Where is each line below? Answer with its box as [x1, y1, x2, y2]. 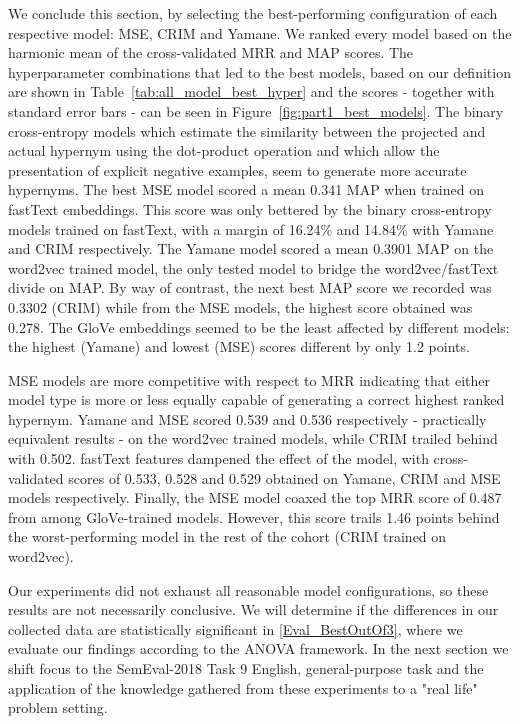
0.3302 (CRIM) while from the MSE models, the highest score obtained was [8, 296, 473, 317]
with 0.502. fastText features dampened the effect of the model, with [8, 448, 429, 469]
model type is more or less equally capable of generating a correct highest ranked [8, 389, 505, 410]
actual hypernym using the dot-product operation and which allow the [8, 140, 440, 161]
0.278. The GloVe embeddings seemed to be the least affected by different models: [8, 316, 510, 337]
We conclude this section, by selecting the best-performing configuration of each [8, 3, 498, 23]
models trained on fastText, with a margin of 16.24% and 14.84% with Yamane [8, 218, 494, 239]
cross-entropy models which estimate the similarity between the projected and [8, 120, 486, 141]
